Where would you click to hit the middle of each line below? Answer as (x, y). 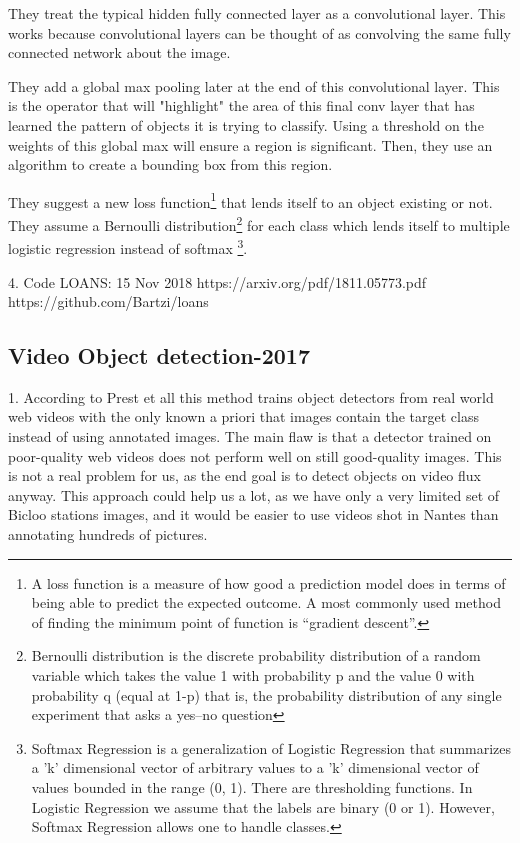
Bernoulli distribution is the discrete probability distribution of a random (256, 655)
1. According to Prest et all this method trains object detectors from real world (251, 396)
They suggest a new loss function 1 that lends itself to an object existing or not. (250, 200)
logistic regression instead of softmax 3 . (128, 246)
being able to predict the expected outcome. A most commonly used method (266, 602)
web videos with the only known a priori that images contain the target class (243, 416)
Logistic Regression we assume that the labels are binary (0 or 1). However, (263, 806)
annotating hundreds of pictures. (108, 534)
